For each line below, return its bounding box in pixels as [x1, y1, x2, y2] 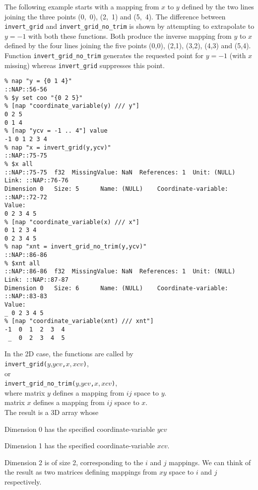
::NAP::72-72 [4, 193, 47, 201]
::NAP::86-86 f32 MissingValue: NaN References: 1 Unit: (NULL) [4, 268, 236, 275]
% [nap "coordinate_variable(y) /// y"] [4, 102, 140, 110]
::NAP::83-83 [4, 293, 47, 300]
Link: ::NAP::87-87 [4, 276, 68, 284]
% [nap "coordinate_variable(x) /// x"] [4, 218, 140, 226]
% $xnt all [4, 259, 40, 267]
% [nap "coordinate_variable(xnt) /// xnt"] [4, 318, 154, 325]
